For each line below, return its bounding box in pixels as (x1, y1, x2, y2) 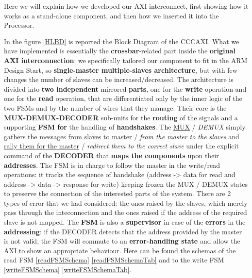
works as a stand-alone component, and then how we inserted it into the (4, 10, 219, 20)
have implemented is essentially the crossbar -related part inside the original (4, 46, 235, 56)
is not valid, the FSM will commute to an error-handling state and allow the (4, 236, 240, 246)
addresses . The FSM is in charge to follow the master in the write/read (4, 160, 220, 170)
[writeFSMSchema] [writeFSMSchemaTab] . (4, 264, 132, 275)
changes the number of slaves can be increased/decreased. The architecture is (4, 74, 234, 84)
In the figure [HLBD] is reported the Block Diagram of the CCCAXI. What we (4, 36, 239, 46)
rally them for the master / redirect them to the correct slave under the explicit (4, 141, 239, 151)
